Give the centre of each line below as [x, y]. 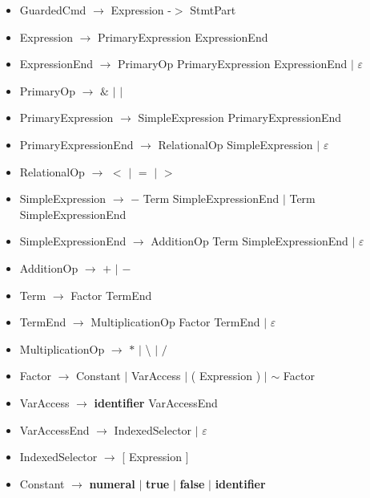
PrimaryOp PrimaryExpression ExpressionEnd [233, 64]
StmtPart [213, 10]
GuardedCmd [53, 10]
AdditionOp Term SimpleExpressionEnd [249, 241]
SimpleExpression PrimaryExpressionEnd [240, 117]
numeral [112, 483]
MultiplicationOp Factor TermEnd [175, 322]
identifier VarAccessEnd [156, 402]
